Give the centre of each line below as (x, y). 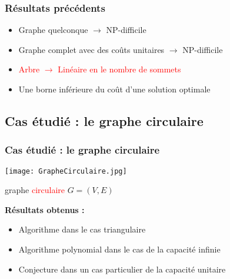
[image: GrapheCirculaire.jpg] (66, 171)
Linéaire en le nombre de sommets (119, 69)
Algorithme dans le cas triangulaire (82, 229)
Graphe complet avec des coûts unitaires (91, 49)
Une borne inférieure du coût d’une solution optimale (114, 89)
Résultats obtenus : (45, 209)
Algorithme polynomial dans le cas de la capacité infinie (119, 249)
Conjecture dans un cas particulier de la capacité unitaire (122, 269)
